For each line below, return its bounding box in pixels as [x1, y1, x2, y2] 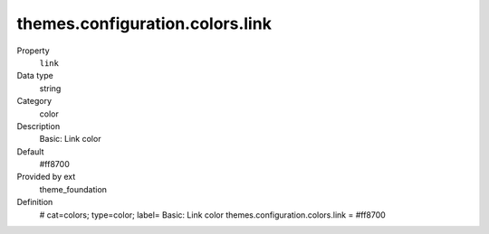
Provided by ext [16, 172, 76, 183]
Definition [16, 197, 53, 208]
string [39, 82, 62, 94]
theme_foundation [39, 183, 108, 194]
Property [16, 45, 50, 56]
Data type [16, 70, 53, 81]
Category [16, 96, 53, 107]
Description [16, 120, 61, 131]
